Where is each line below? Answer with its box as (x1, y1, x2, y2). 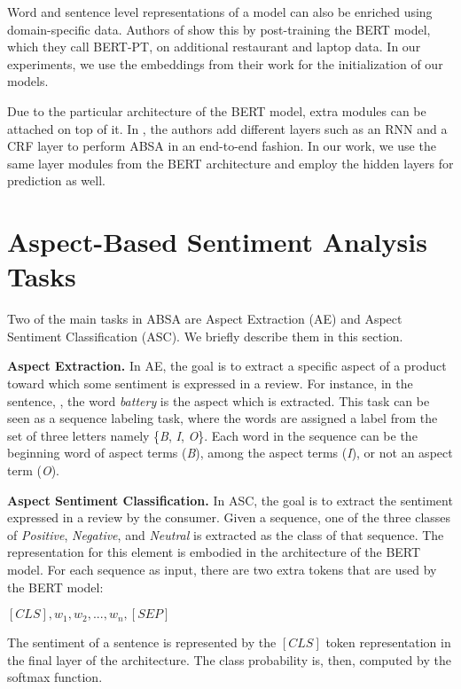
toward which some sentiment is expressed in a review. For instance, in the (7, 374, 413, 393)
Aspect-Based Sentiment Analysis (7, 223, 427, 260)
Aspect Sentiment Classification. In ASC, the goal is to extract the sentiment (7, 490, 453, 509)
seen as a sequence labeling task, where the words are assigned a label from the (7, 409, 438, 427)
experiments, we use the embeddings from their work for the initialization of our (7, 54, 443, 73)
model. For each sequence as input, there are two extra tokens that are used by (7, 560, 437, 578)
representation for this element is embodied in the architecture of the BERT (7, 543, 421, 561)
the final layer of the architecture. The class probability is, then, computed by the (7, 650, 451, 669)
